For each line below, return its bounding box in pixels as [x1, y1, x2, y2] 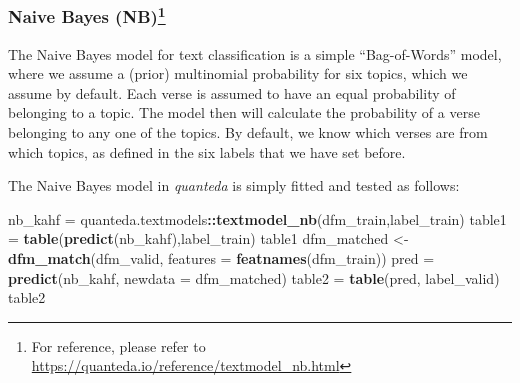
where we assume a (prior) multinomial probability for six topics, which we [8, 63, 468, 84]
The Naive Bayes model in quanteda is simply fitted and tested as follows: [8, 175, 460, 196]
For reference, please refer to [31, 335, 206, 356]
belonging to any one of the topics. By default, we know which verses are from [8, 122, 488, 143]
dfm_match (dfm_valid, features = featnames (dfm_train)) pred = [8, 248, 435, 269]
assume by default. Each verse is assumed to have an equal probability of [8, 82, 456, 103]
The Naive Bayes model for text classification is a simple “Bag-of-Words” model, [8, 43, 502, 64]
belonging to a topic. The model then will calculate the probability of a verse [8, 102, 480, 123]
